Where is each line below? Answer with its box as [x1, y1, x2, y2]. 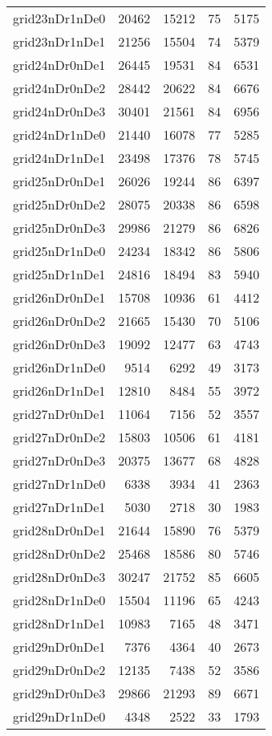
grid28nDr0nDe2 [13, 544, 106, 563]
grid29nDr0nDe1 [13, 637, 106, 656]
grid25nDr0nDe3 [13, 218, 106, 237]
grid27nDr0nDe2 [13, 428, 106, 446]
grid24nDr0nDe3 [13, 102, 106, 120]
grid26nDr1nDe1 [13, 381, 106, 400]
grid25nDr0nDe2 [13, 195, 106, 213]
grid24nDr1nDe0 [13, 125, 106, 144]
